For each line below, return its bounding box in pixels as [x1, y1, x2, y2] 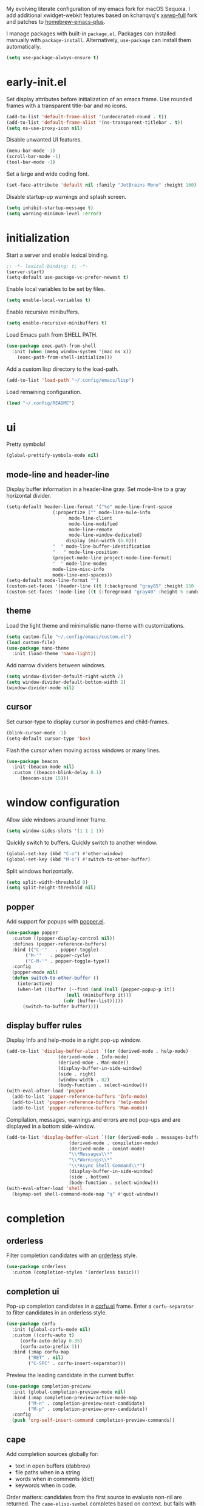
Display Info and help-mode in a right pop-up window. [6, 1036, 141, 1044]
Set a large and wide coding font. [6, 170, 89, 177]
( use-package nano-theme [6, 645, 69, 651]
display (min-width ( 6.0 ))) [66, 538, 137, 544]
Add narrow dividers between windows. [6, 662, 106, 669]
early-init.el [6, 76, 67, 89]
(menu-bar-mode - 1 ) [6, 148, 56, 154]
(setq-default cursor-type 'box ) [6, 735, 91, 742]
